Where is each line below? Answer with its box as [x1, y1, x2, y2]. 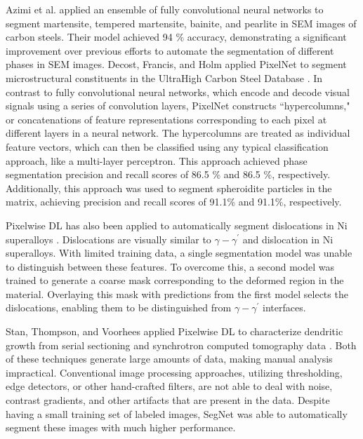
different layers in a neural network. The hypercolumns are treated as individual [6, 126, 350, 140]
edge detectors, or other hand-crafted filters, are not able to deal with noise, [6, 379, 333, 393]
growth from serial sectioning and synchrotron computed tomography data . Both [6, 337, 357, 352]
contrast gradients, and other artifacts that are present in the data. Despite [6, 393, 330, 407]
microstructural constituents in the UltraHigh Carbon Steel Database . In [6, 70, 323, 85]
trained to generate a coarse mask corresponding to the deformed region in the [6, 273, 344, 288]
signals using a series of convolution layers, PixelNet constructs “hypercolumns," [6, 98, 350, 113]
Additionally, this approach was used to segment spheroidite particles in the [6, 180, 332, 195]
